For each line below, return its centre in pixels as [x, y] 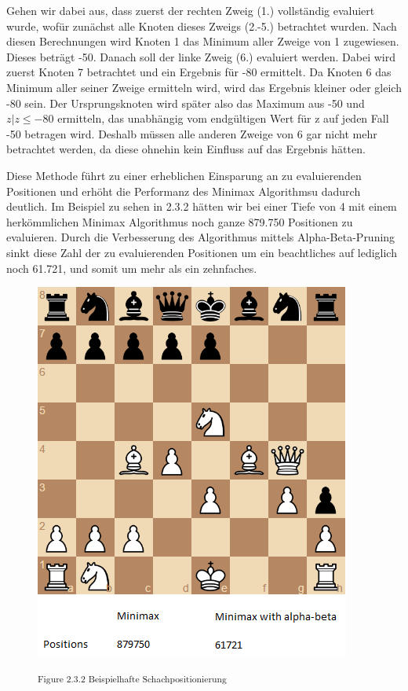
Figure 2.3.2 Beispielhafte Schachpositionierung [132, 678]
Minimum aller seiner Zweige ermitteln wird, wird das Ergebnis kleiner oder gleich [204, 87]
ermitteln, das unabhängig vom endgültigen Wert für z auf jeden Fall [223, 118]
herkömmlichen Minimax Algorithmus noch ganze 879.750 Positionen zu [180, 221]
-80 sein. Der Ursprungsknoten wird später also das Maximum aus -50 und [186, 103]
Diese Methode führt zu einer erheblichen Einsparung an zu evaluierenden [184, 175]
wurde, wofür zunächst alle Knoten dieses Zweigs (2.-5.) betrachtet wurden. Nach [202, 26]
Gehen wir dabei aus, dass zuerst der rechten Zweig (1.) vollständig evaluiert [191, 10]
